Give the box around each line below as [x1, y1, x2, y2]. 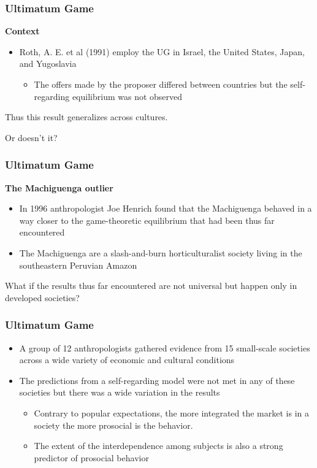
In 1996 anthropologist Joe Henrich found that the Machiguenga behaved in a [19, 202, 312, 215]
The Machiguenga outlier [5, 181, 113, 194]
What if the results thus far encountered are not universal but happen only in [5, 279, 297, 292]
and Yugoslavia [19, 57, 77, 70]
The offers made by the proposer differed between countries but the [34, 78, 288, 90]
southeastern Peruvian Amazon [19, 258, 137, 271]
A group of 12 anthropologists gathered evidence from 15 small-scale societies [19, 341, 310, 354]
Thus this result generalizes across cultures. [5, 110, 168, 123]
